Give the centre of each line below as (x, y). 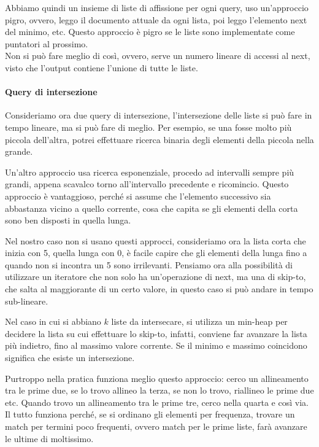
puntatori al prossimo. (47, 43)
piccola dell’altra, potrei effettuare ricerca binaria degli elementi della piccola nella (159, 139)
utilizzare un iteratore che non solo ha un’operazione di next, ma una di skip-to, (156, 277)
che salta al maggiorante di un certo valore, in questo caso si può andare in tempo (159, 289)
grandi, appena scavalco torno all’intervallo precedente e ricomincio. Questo (147, 184)
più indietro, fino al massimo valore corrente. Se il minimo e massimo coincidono (156, 345)
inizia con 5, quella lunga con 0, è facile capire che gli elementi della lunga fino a (156, 253)
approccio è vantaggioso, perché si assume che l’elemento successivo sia (138, 196)
